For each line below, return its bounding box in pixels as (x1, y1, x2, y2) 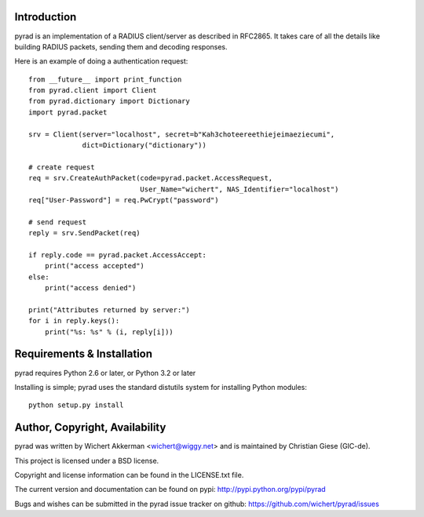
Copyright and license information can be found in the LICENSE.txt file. (14, 471, 244, 480)
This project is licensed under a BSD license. (14, 456, 159, 465)
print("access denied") (44, 283, 137, 293)
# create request (28, 162, 95, 172)
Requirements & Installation (14, 348, 153, 361)
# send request (28, 217, 87, 227)
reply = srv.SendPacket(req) (28, 228, 141, 238)
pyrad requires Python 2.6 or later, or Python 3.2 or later (14, 368, 196, 377)
